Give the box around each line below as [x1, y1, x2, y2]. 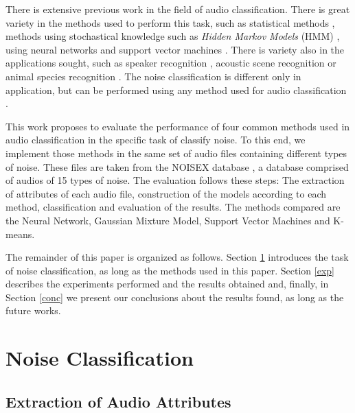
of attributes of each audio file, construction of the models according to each [5, 186, 327, 200]
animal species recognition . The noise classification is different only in [5, 69, 301, 83]
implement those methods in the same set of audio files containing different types [5, 145, 347, 160]
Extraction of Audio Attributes [5, 390, 231, 412]
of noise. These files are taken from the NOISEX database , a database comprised [5, 159, 349, 174]
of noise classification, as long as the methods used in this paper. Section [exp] [5, 263, 334, 277]
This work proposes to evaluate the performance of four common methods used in [5, 119, 350, 133]
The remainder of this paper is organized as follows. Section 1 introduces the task [5, 250, 349, 264]
